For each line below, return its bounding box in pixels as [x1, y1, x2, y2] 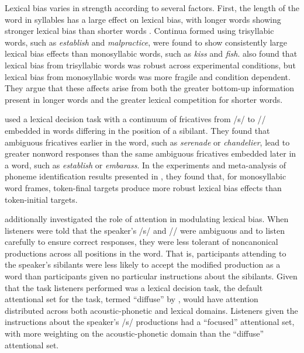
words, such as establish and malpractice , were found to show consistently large [5, 36, 288, 48]
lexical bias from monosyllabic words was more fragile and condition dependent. [5, 70, 291, 82]
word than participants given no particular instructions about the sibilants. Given [5, 270, 298, 282]
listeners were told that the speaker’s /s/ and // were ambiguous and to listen [5, 224, 285, 236]
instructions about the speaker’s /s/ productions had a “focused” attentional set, [5, 316, 295, 328]
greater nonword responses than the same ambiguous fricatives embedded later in [5, 147, 296, 160]
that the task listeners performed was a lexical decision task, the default [5, 281, 263, 293]
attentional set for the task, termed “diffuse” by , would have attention [5, 293, 258, 305]
